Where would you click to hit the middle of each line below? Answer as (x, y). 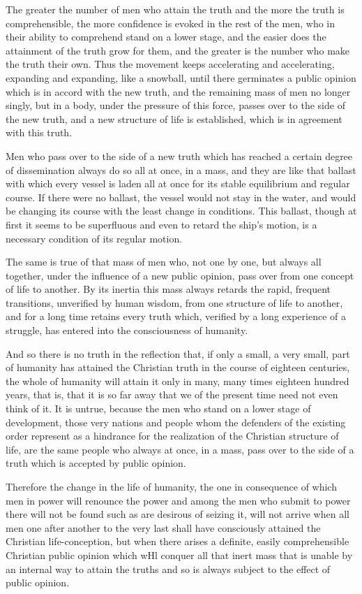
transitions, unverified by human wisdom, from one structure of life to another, (174, 302)
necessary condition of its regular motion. (94, 238)
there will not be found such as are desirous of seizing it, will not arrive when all (178, 514)
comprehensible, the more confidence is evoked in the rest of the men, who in (171, 23)
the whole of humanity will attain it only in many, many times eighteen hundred (178, 381)
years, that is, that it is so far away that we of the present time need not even (172, 394)
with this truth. (39, 132)
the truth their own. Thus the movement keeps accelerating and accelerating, (170, 64)
